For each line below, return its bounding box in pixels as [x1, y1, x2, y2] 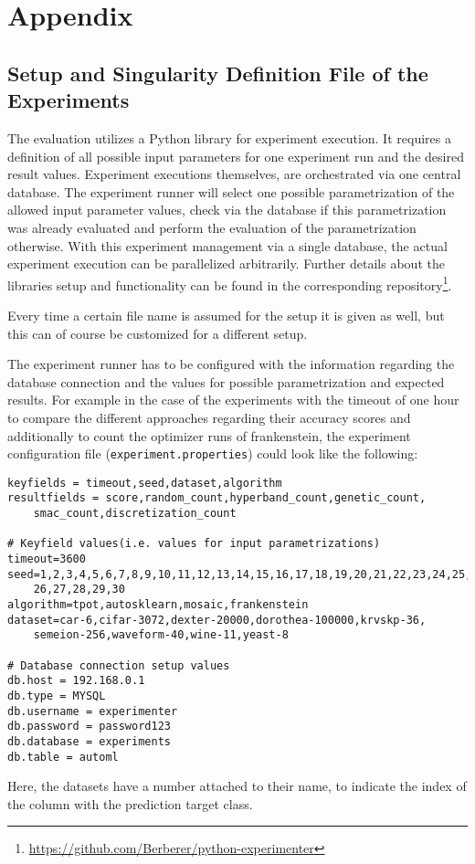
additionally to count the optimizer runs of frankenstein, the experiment [7, 426, 411, 445]
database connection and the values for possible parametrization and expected [7, 372, 445, 391]
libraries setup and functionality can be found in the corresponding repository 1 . [7, 272, 452, 294]
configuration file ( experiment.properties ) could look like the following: [7, 444, 418, 463]
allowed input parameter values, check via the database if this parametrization [7, 200, 447, 219]
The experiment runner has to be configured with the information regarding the [7, 354, 455, 374]
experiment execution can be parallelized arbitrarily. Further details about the [7, 254, 445, 273]
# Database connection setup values [7, 659, 230, 672]
